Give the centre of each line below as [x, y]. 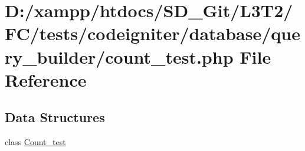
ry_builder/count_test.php [119, 56]
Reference [46, 79]
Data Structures [55, 117]
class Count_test [35, 142]
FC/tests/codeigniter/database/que [152, 33]
